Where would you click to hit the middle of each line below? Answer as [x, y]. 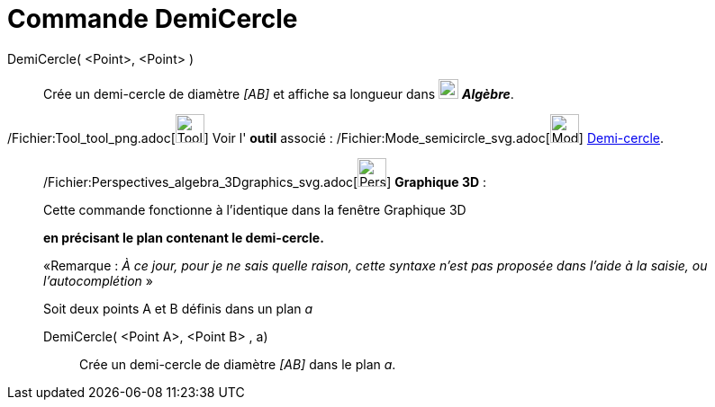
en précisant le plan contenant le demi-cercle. [184, 237]
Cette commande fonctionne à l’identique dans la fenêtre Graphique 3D [255, 209]
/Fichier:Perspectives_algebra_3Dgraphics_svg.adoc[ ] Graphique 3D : [265, 181]
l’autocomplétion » [98, 280]
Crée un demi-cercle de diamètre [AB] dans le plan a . [238, 364]
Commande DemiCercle [153, 19]
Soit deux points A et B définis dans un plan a [178, 308]
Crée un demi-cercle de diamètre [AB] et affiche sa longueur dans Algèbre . [279, 93]
